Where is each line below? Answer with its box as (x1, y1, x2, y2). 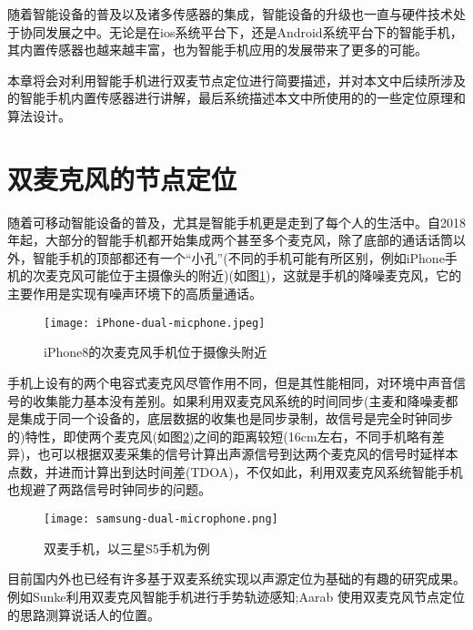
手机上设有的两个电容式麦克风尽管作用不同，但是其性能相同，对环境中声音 (7, 372, 453, 391)
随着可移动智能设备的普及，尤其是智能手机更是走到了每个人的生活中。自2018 (7, 212, 466, 231)
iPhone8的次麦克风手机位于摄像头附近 (44, 342, 267, 361)
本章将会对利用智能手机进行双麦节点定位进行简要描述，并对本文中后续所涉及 (7, 70, 466, 89)
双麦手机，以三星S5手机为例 (44, 538, 210, 557)
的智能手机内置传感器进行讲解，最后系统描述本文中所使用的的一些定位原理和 (7, 88, 466, 107)
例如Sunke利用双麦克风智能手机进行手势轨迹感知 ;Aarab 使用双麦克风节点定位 (7, 586, 465, 605)
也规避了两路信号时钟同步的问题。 (7, 480, 211, 499)
